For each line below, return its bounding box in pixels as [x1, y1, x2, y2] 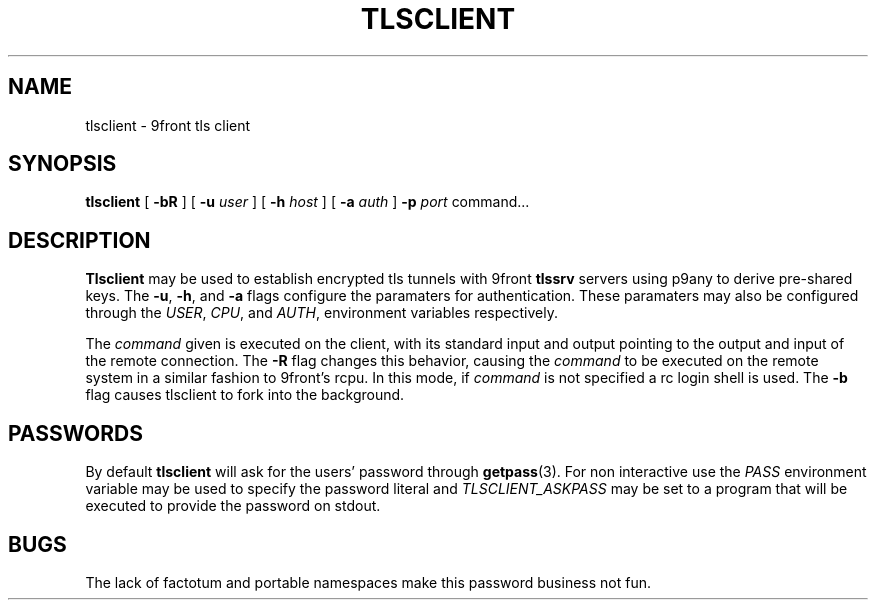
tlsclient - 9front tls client [85, 116, 251, 134]
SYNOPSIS [8, 151, 117, 177]
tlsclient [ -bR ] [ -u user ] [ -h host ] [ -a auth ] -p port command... [85, 193, 530, 211]
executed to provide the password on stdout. [85, 497, 381, 515]
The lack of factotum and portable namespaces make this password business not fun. [85, 573, 651, 591]
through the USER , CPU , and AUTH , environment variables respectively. [85, 304, 558, 322]
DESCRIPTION [8, 227, 151, 253]
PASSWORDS [8, 420, 143, 446]
